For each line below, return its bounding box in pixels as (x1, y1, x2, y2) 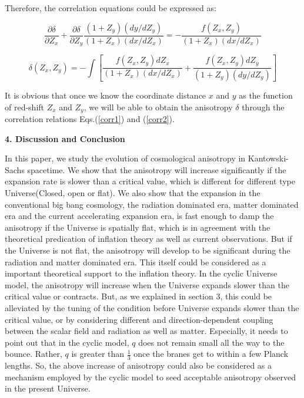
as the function (239, 89, 293, 101)
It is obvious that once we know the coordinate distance (5, 89, 206, 101)
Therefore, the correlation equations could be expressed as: (5, 2, 216, 14)
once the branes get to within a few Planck (133, 348, 289, 360)
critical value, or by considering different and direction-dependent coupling (5, 313, 273, 325)
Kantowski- (248, 152, 289, 164)
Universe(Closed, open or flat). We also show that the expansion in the (5, 186, 260, 198)
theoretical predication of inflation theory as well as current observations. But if (5, 232, 292, 245)
